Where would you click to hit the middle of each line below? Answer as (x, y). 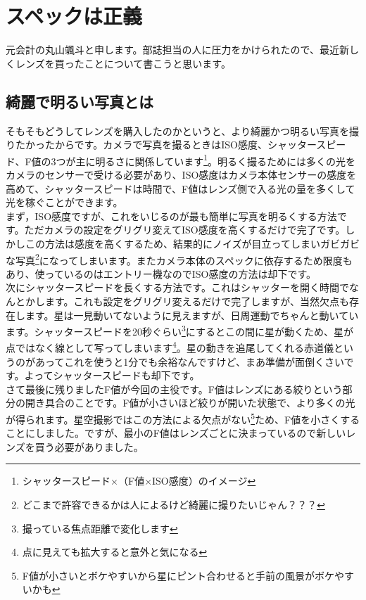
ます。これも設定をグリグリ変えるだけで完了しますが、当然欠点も (197, 301)
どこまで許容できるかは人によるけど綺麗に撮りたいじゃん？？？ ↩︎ (173, 505)
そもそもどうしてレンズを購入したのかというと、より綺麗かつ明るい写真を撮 (182, 130)
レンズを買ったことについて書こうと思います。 (123, 63)
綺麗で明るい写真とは (80, 101)
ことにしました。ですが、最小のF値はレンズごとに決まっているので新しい (176, 433)
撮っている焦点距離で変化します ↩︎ (100, 528)
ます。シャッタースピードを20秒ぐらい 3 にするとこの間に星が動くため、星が (179, 330)
